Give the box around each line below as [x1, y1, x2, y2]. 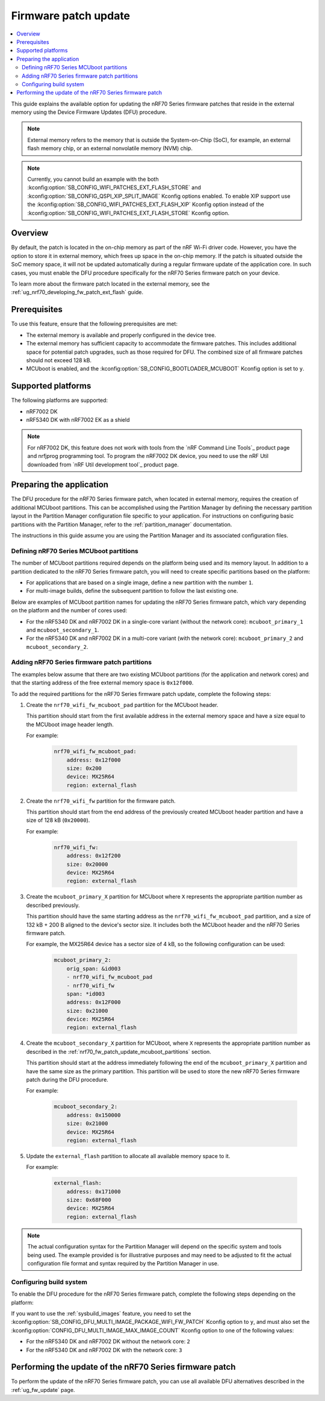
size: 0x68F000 [66, 1197, 111, 1203]
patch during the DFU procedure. [26, 1076, 108, 1083]
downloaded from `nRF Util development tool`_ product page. [27, 461, 179, 468]
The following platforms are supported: [11, 396, 108, 404]
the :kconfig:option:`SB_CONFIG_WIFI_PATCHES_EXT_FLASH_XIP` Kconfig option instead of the [27, 201, 264, 208]
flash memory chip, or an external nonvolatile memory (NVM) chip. [27, 145, 193, 152]
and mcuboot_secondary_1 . [26, 626, 99, 633]
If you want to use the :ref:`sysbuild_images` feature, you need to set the [11, 1309, 191, 1317]
